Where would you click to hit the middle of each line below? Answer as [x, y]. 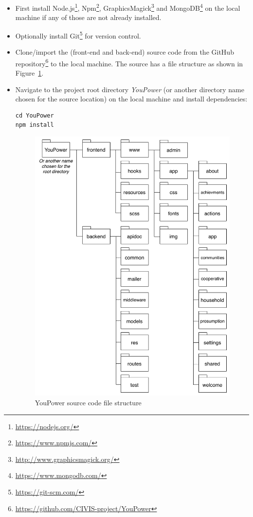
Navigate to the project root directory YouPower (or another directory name [130, 89]
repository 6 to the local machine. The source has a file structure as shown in [129, 62]
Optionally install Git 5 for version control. [78, 35]
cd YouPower [35, 115]
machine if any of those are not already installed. [88, 17]
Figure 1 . [29, 72]
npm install [35, 125]
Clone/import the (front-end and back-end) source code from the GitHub [125, 52]
